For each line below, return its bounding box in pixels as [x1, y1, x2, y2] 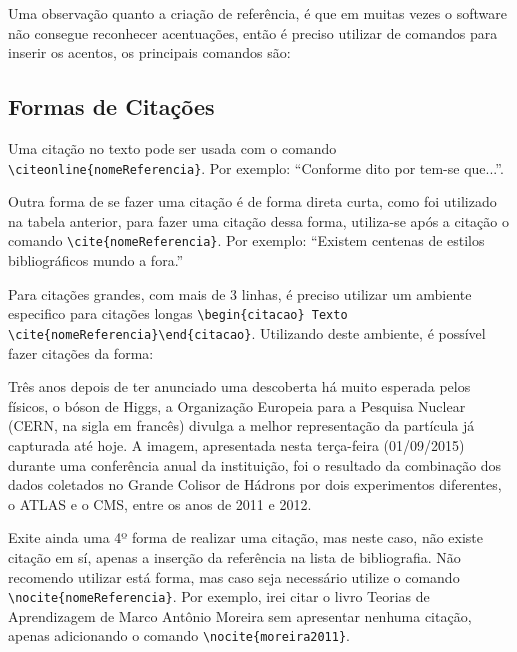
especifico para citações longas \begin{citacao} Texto [8, 303, 348, 324]
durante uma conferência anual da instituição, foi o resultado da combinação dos [8, 454, 502, 475]
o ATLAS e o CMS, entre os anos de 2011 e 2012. [8, 493, 312, 514]
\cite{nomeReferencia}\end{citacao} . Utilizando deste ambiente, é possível [8, 322, 486, 343]
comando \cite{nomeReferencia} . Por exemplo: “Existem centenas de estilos [8, 230, 485, 251]
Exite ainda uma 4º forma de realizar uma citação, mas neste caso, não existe [8, 527, 484, 548]
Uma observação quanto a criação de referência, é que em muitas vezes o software [8, 3, 507, 23]
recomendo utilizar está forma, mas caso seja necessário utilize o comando [8, 566, 460, 587]
